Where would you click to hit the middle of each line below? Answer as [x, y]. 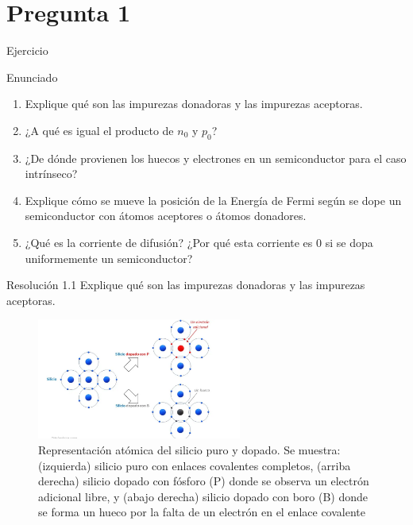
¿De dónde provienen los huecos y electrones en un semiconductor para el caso [216, 158]
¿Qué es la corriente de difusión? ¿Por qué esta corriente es [169, 243]
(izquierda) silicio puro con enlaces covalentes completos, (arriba [195, 465]
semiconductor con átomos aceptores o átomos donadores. [166, 216]
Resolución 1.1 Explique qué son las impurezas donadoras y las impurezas [186, 285]
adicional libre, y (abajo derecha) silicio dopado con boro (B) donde [203, 496]
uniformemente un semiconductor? [109, 258]
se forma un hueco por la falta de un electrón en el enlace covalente [202, 512]
